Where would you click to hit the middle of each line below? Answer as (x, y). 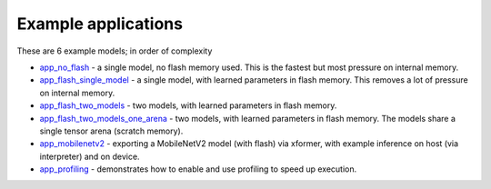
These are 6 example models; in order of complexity (115, 51)
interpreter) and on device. (90, 156)
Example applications (100, 24)
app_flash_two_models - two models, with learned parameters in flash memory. (188, 105)
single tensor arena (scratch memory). (111, 131)
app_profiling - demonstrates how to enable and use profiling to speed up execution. (198, 169)
